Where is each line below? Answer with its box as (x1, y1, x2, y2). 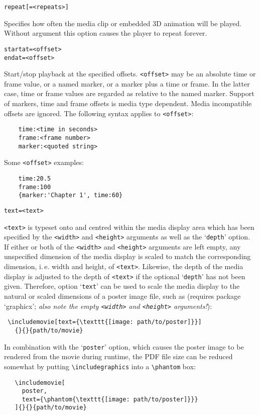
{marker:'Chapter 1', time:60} (18, 192, 123, 199)
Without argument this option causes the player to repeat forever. (4, 28, 207, 38)
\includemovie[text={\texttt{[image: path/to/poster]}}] (8, 318, 202, 326)
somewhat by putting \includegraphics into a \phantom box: (4, 361, 196, 371)
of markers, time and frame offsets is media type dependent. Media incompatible (4, 98, 252, 108)
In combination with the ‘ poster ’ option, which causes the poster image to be (4, 341, 244, 352)
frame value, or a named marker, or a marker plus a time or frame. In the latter (4, 78, 250, 89)
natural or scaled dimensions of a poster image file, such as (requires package (4, 291, 241, 301)
